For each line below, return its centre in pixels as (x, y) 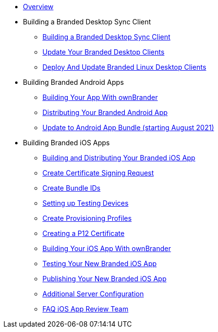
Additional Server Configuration (93, 294)
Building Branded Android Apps (73, 82)
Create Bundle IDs (71, 188)
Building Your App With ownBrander (100, 97)
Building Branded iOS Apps (66, 143)
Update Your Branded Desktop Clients (104, 52)
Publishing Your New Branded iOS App (105, 279)
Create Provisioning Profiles (87, 218)
